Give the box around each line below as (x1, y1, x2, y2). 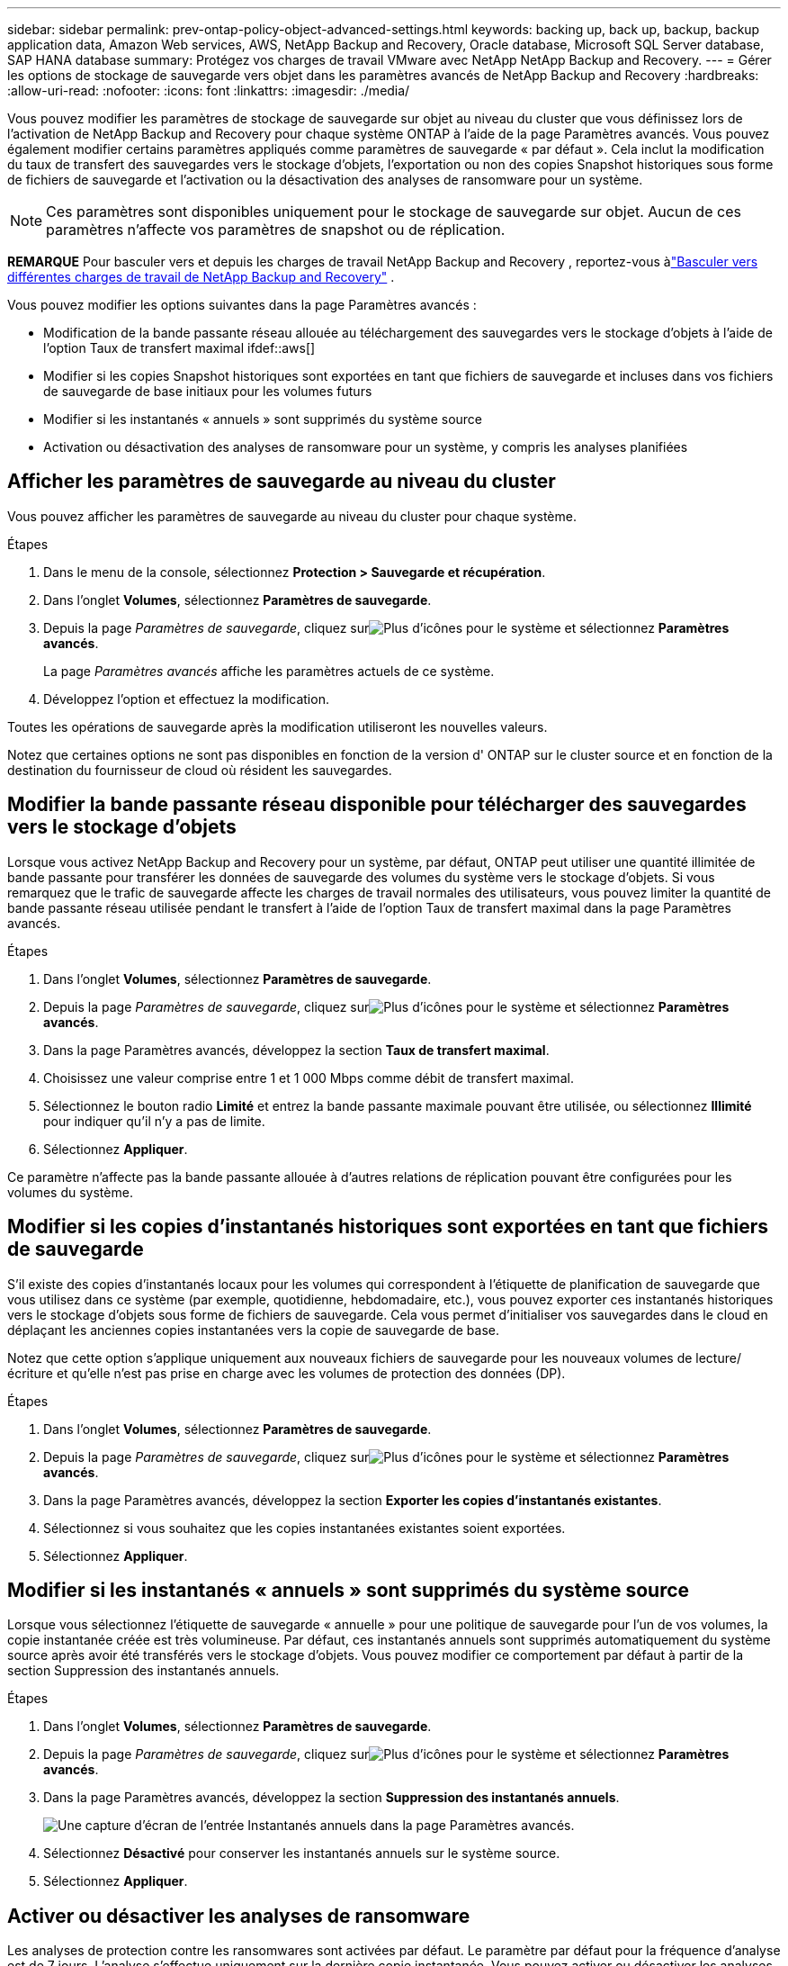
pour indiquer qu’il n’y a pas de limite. (43, 1113, 265, 1129)
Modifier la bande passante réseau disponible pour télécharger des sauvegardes (7, 793, 747, 816)
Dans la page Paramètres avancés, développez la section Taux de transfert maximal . (43, 1042, 550, 1058)
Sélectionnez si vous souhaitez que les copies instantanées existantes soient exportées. (43, 1520, 566, 1536)
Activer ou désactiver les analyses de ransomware (7, 1904, 470, 1927)
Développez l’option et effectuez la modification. (43, 690, 329, 707)
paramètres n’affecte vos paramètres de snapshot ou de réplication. (46, 221, 506, 239)
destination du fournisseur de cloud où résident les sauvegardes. (7, 762, 392, 778)
